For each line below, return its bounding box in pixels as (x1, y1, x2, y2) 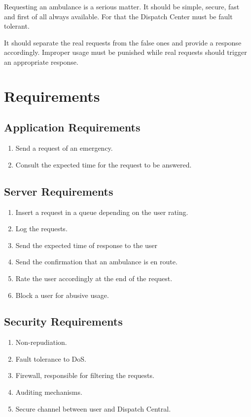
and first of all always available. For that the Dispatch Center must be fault (4, 11, 233, 21)
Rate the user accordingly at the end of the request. (15, 273, 173, 283)
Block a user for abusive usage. (15, 290, 109, 300)
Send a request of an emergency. (15, 143, 113, 153)
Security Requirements (4, 314, 123, 329)
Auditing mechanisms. (15, 387, 82, 397)
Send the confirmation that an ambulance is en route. (15, 256, 178, 267)
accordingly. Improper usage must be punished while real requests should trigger (4, 47, 247, 57)
